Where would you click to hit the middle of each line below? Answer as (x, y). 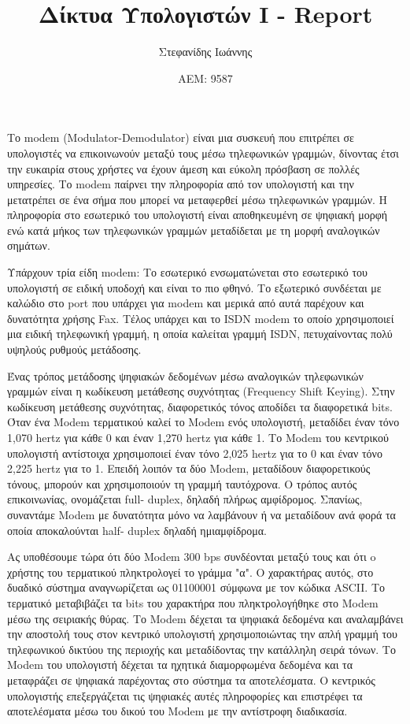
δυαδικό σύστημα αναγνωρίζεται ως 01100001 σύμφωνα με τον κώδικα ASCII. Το (196, 587)
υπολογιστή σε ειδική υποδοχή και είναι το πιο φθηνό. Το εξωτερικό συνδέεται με (194, 287)
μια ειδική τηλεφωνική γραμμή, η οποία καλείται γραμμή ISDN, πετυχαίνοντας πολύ (200, 334)
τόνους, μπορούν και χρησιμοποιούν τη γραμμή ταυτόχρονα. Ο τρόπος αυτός (182, 483)
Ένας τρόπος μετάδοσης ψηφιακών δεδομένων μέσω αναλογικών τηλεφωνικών (185, 375)
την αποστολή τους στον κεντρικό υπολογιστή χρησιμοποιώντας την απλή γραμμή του (202, 634)
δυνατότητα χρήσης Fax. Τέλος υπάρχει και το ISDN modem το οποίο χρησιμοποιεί (201, 318)
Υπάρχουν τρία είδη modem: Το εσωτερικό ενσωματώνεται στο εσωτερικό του (188, 272)
